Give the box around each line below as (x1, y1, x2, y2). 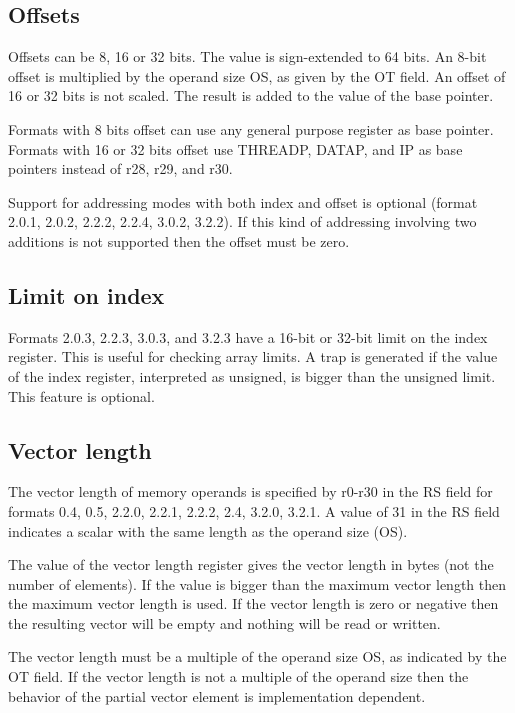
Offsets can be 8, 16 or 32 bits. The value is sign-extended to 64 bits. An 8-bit (8, 46, 487, 67)
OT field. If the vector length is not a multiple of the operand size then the (8, 666, 469, 687)
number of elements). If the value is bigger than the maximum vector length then (8, 573, 507, 594)
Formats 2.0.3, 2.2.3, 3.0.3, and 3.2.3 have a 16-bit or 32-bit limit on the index (8, 326, 488, 347)
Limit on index (8, 279, 165, 310)
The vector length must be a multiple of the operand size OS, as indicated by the (8, 646, 507, 667)
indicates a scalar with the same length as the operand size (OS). (8, 520, 408, 541)
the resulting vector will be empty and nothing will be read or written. (8, 612, 441, 633)
